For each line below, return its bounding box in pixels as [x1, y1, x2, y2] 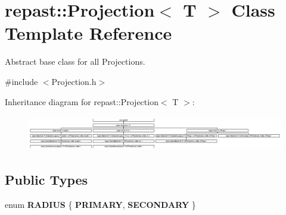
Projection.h [51, 75, 97, 87]
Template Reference [5, 21, 172, 45]
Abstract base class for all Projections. [5, 55, 145, 68]
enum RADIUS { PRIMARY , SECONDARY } [5, 198, 196, 210]
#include [5, 75, 38, 87]
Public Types [5, 170, 88, 188]
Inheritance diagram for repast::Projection [5, 95, 158, 107]
